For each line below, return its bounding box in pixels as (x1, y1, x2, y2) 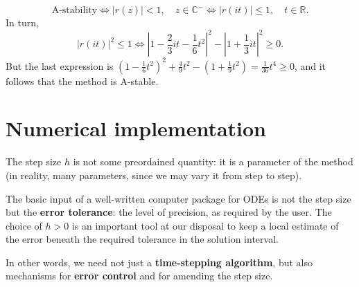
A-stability (51, 6, 98, 15)
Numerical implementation (6, 114, 267, 142)
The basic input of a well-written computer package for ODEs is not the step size (6, 191, 351, 205)
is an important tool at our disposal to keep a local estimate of (71, 218, 339, 232)
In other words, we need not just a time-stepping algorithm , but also (6, 254, 313, 269)
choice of (6, 218, 42, 232)
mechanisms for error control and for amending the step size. (6, 268, 273, 283)
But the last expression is (6, 58, 114, 73)
